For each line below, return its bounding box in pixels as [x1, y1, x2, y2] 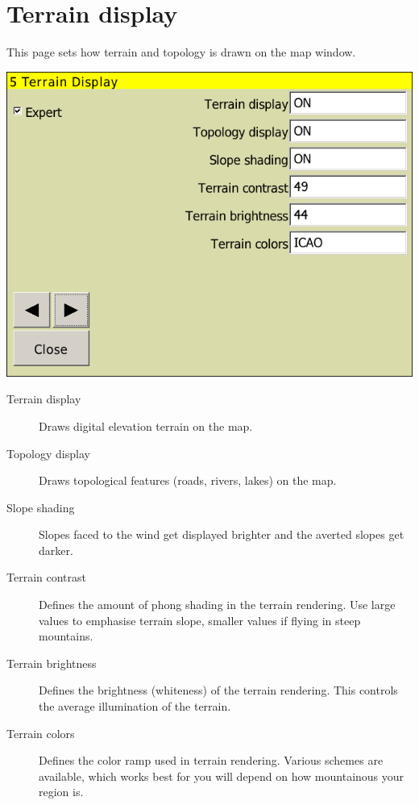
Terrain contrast [6, 569, 86, 586]
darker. [39, 541, 73, 558]
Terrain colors [6, 724, 75, 741]
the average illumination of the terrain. [39, 698, 231, 715]
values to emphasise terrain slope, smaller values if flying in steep [39, 611, 361, 628]
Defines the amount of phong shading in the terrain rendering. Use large [39, 596, 396, 613]
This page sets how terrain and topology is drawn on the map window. [6, 44, 356, 60]
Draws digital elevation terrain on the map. [39, 417, 253, 434]
